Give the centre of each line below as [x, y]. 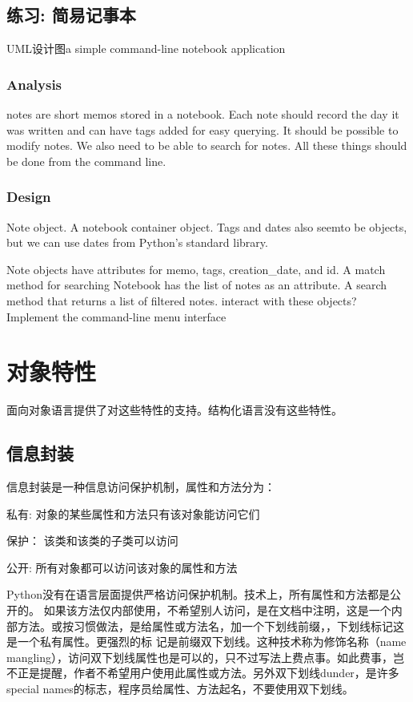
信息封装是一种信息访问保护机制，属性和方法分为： [141, 487]
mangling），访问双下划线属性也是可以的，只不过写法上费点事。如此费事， [200, 657]
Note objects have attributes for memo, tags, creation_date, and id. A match [196, 269]
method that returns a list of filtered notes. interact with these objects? [182, 300]
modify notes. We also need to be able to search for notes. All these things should [207, 145]
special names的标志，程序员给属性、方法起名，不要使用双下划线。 [180, 689]
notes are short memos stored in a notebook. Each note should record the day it [203, 114]
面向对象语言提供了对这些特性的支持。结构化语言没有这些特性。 [174, 410]
